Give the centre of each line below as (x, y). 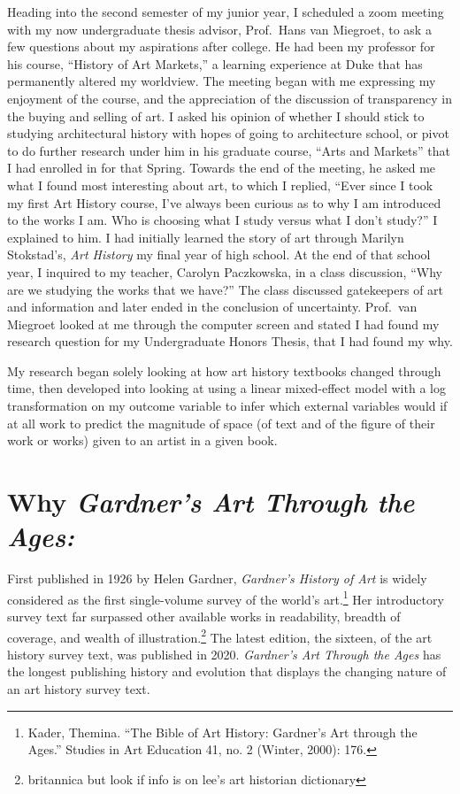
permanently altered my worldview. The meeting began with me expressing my (222, 81)
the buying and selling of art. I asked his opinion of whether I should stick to (216, 116)
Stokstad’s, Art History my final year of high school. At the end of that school (219, 254)
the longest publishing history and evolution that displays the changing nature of (227, 671)
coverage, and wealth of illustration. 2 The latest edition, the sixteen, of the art (220, 636)
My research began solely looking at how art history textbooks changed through (224, 370)
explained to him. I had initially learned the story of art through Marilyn (206, 237)
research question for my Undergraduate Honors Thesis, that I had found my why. (230, 341)
